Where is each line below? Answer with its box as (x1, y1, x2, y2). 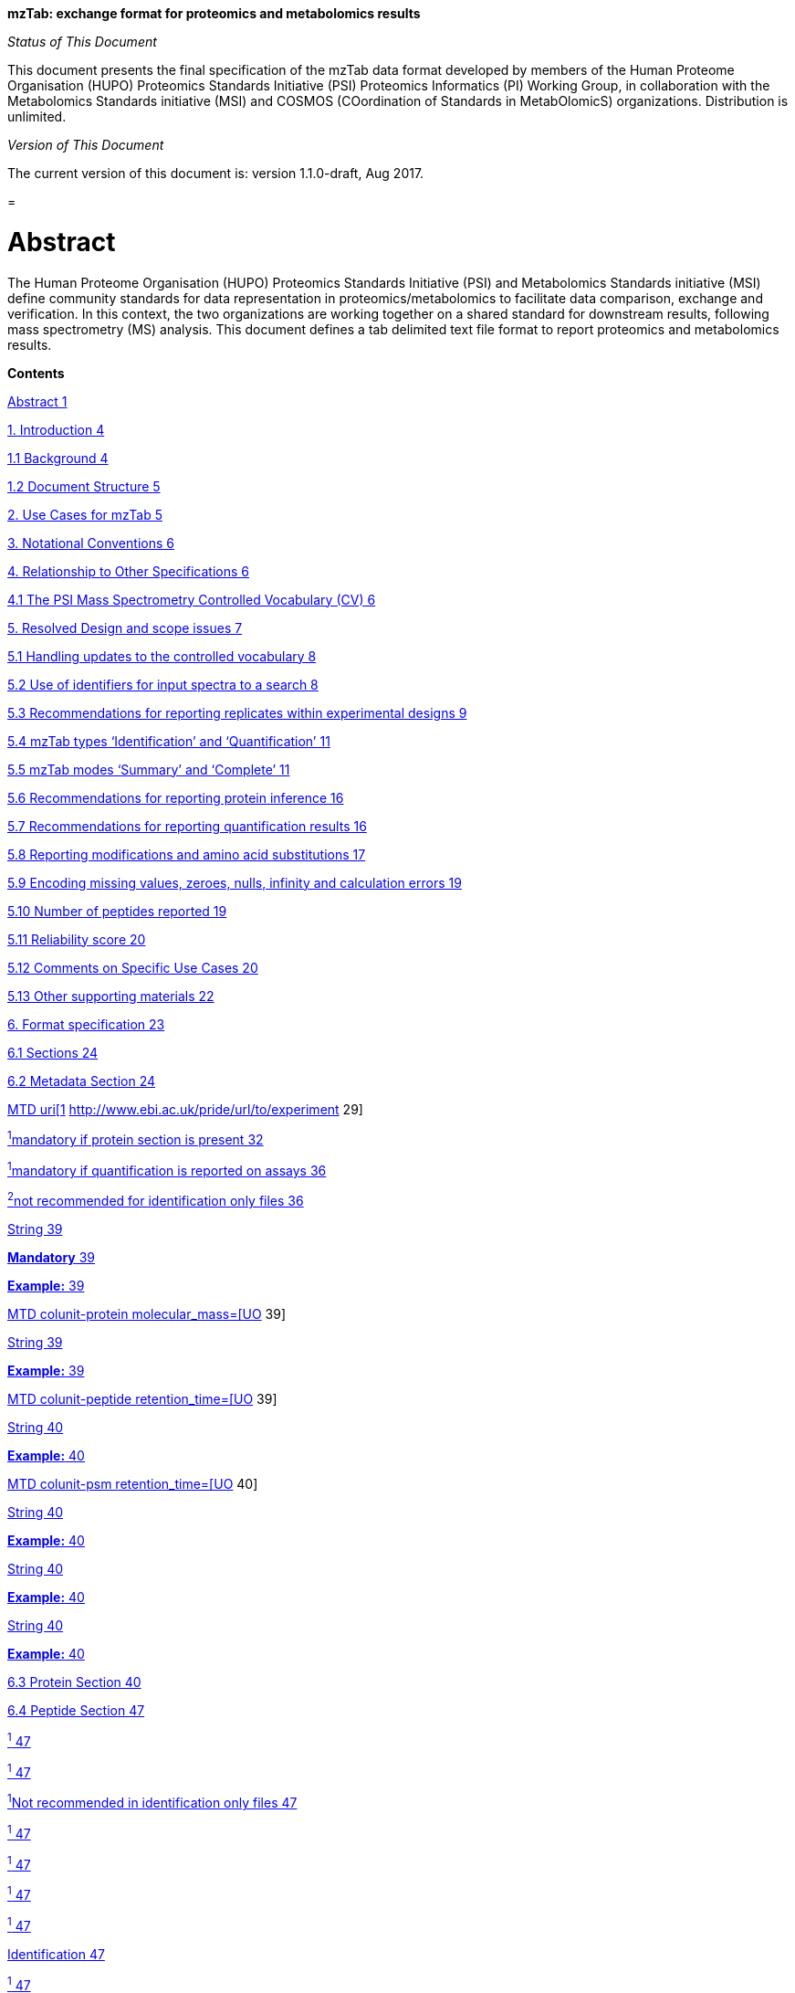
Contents (7, 364, 65, 381)
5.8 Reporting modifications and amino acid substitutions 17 (7, 846, 366, 862)
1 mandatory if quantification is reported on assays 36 (7, 1160, 327, 1178)
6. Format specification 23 (7, 1016, 165, 1032)
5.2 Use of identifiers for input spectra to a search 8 (7, 676, 319, 692)
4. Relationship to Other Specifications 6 (7, 563, 249, 579)
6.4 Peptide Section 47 (7, 1703, 145, 1719)
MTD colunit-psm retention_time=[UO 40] (7, 1476, 258, 1492)
